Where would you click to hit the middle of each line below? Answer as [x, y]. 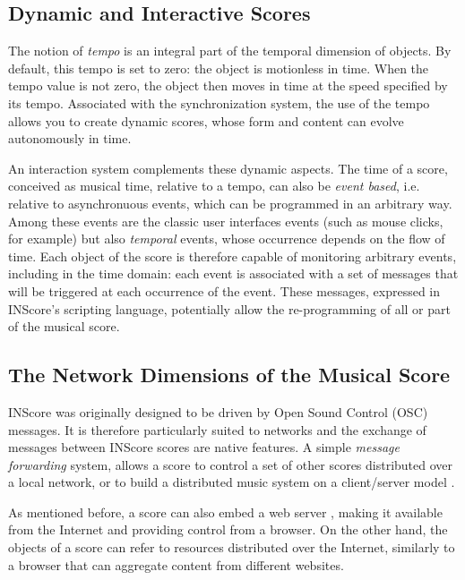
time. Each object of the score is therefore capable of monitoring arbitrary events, [232, 256]
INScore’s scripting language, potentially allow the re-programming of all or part [229, 308]
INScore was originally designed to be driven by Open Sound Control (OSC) [218, 411]
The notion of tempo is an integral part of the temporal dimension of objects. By [230, 51]
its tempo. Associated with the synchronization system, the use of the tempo [219, 102]
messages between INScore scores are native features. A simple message [204, 447]
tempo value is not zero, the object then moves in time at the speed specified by [228, 85]
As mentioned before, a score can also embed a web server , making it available [225, 512]
